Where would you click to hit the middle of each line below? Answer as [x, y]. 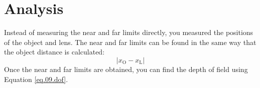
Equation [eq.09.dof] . [36, 79]
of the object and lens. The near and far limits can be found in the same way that [130, 42]
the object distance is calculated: [54, 52]
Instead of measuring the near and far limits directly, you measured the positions [129, 32]
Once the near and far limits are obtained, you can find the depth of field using [126, 69]
